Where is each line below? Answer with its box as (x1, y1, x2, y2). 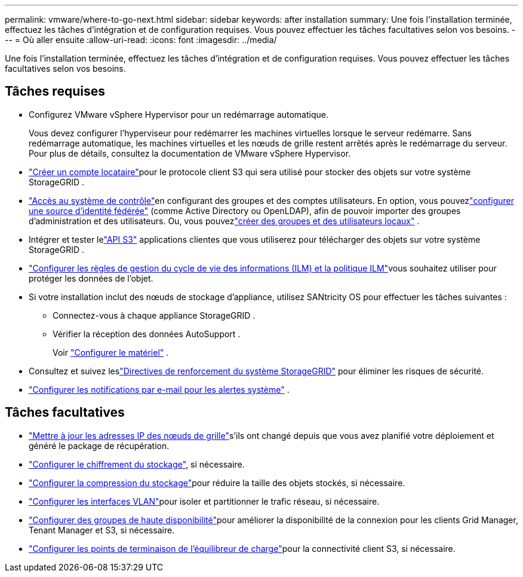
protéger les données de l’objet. (29, 273, 153, 283)
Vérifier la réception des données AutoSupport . (53, 328, 241, 339)
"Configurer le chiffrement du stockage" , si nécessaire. (29, 459, 245, 469)
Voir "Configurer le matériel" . (53, 347, 169, 358)
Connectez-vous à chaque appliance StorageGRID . (53, 310, 256, 320)
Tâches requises (5, 84, 105, 99)
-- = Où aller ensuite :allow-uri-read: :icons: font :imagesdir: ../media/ (5, 35, 277, 45)
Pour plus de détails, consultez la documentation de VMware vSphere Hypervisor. (29, 148, 351, 158)
